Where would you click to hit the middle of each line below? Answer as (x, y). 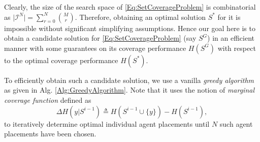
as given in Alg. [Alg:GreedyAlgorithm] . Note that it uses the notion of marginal (129, 90)
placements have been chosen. (50, 134)
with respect (237, 48)
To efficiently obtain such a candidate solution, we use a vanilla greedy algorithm (129, 80)
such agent (236, 123)
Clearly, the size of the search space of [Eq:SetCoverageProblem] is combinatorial (130, 7)
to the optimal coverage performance (61, 60)
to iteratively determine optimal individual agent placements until (107, 123)
